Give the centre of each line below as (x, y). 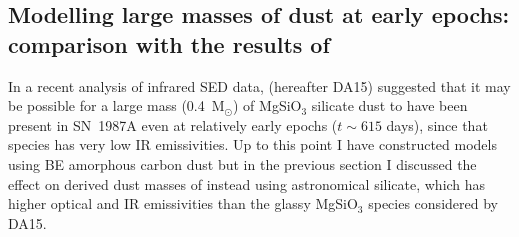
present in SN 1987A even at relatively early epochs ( (173, 124)
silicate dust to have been (389, 105)
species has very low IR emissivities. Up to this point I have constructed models (252, 144)
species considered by (433, 203)
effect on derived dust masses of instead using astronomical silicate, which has (247, 183)
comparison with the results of (169, 43)
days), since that (437, 124)
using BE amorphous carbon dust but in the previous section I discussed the (242, 163)
